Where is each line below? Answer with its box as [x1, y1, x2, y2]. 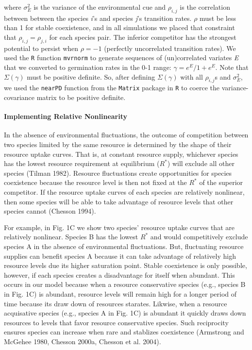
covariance [4, 92, 35, 102]
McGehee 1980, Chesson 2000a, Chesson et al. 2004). [4, 336, 161, 346]
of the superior [199, 177, 243, 187]
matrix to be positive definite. [36, 92, 126, 102]
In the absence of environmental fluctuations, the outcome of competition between [4, 130, 249, 140]
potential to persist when [4, 43, 79, 53]
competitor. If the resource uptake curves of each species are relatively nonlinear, [4, 187, 245, 197]
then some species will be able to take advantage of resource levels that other [4, 196, 234, 206]
